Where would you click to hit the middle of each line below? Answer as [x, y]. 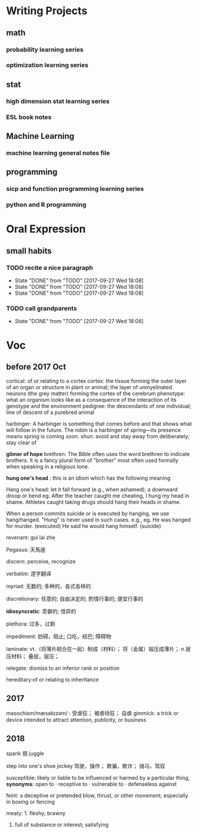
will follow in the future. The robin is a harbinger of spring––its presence [94, 430]
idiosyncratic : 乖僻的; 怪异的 [41, 611]
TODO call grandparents [42, 308]
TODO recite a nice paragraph [50, 268]
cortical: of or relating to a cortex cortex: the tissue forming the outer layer [97, 381]
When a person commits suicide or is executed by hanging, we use [88, 514]
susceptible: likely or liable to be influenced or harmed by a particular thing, [98, 778]
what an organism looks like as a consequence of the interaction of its [91, 400]
